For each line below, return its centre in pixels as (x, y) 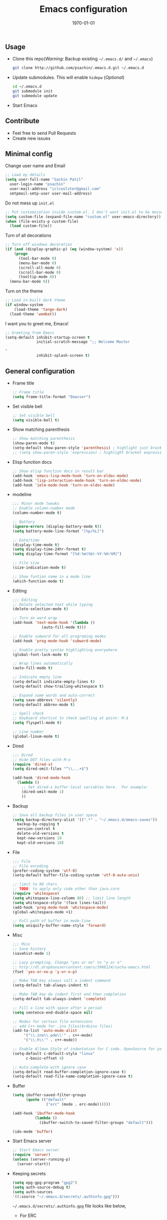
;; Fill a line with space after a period (57, 1008)
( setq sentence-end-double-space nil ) (52, 1013)
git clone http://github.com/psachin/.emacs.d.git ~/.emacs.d (78, 68)
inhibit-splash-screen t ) (63, 356)
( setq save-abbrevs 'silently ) (45, 700)
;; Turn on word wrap (35, 618)
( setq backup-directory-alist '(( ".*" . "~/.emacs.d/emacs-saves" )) (85, 819)
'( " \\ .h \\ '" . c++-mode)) (50, 1040)
